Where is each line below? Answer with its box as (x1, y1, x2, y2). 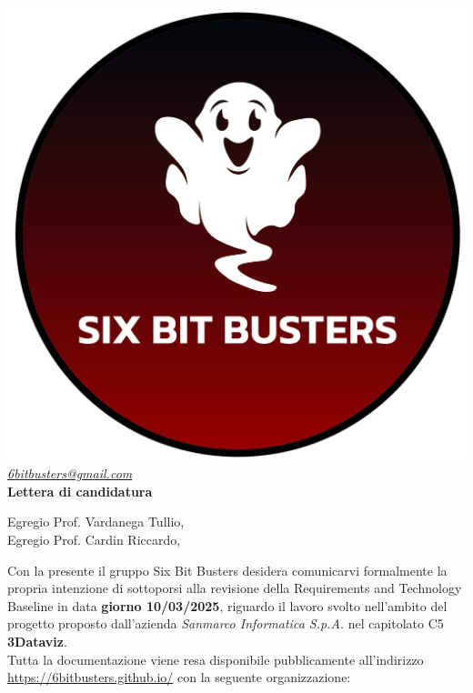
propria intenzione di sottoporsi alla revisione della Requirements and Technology (7, 578, 462, 598)
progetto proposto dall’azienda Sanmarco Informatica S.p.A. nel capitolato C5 (7, 614, 444, 633)
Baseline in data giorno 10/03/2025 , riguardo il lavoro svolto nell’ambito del (7, 596, 448, 615)
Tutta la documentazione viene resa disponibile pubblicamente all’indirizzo (7, 649, 424, 668)
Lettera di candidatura (7, 481, 153, 500)
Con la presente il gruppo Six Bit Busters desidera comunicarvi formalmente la (7, 560, 448, 579)
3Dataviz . (7, 631, 67, 650)
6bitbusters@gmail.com (7, 464, 133, 483)
